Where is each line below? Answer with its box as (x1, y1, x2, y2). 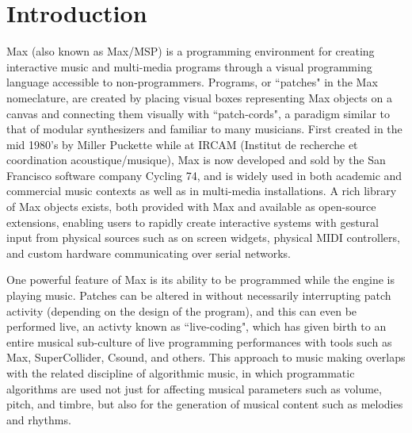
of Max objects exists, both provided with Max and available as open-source (6, 198, 376, 215)
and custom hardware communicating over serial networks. (6, 244, 291, 261)
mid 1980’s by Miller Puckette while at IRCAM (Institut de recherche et (6, 136, 358, 152)
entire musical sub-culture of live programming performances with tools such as (6, 333, 392, 350)
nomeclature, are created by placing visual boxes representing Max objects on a (6, 89, 392, 105)
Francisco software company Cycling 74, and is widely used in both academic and (6, 167, 402, 183)
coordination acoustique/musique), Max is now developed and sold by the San (6, 151, 386, 168)
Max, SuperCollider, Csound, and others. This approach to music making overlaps (6, 349, 406, 366)
